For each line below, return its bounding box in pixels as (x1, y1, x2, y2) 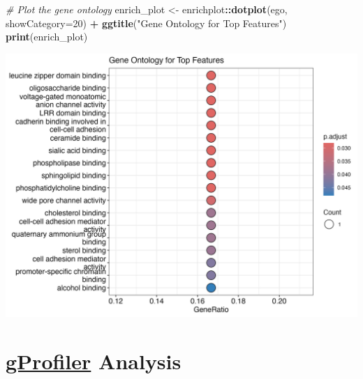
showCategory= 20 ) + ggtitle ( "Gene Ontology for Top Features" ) (6, 15, 287, 30)
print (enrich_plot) (6, 29, 88, 44)
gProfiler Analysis (6, 346, 181, 375)
